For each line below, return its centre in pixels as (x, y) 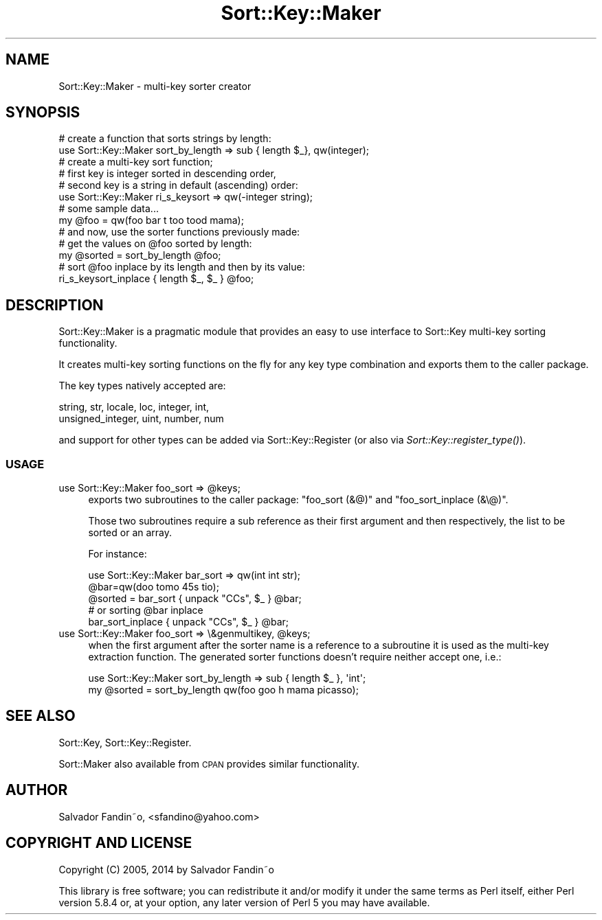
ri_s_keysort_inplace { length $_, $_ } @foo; (156, 279)
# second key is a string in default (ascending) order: (178, 185)
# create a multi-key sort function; (136, 162)
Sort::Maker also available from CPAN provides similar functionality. (209, 763)
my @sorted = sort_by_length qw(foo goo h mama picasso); (223, 690)
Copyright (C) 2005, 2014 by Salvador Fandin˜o (166, 869)
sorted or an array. (130, 533)
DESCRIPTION (55, 305)
